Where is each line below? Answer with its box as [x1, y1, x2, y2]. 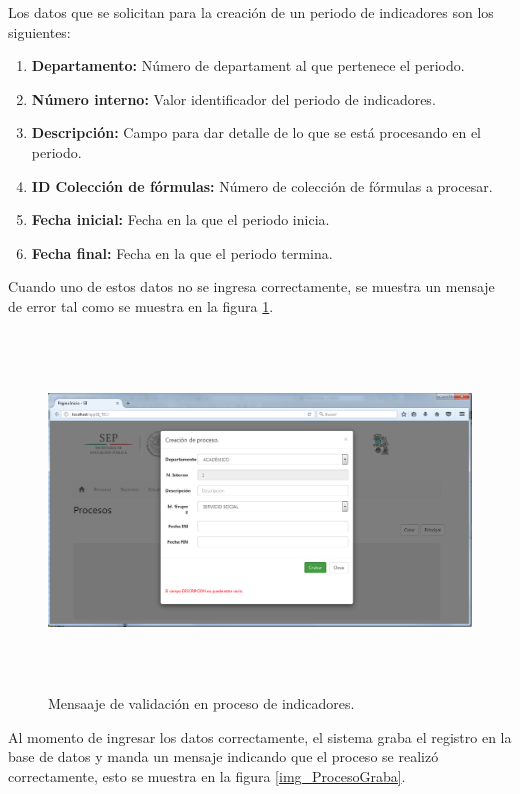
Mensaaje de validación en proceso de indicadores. [48, 693, 355, 714]
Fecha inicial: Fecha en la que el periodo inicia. [31, 209, 330, 230]
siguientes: [8, 21, 71, 42]
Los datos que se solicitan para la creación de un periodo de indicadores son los [8, 2, 494, 22]
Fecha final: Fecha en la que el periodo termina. [31, 242, 333, 263]
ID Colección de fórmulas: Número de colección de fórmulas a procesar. [31, 175, 493, 196]
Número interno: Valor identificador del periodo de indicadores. [31, 88, 436, 109]
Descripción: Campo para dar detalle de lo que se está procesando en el [31, 122, 481, 143]
